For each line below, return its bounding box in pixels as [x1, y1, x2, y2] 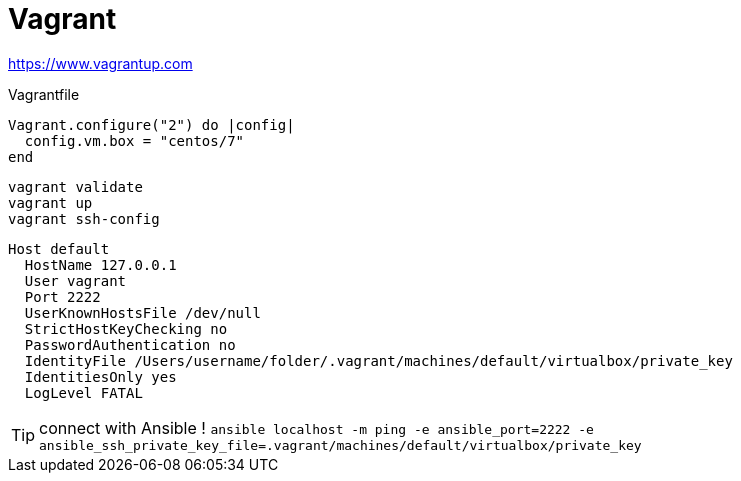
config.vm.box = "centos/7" [24, 132, 245, 149]
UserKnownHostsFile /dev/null [24, 304, 261, 321]
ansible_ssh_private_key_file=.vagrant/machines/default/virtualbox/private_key [39, 437, 642, 453]
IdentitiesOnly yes [24, 368, 177, 385]
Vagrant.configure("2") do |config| [8, 116, 295, 133]
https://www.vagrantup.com [8, 54, 193, 72]
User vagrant [24, 272, 127, 289]
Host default [8, 240, 110, 257]
